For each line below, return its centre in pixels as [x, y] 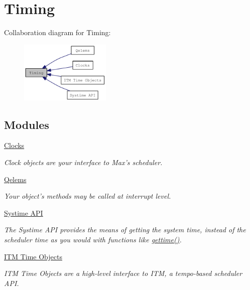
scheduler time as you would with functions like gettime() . [93, 239]
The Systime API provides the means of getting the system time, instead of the [125, 230]
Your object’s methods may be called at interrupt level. [88, 196]
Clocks [14, 145]
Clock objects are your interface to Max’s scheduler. [83, 162]
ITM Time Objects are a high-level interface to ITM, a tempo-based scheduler [123, 273]
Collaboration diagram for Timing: [57, 32]
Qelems [15, 179]
